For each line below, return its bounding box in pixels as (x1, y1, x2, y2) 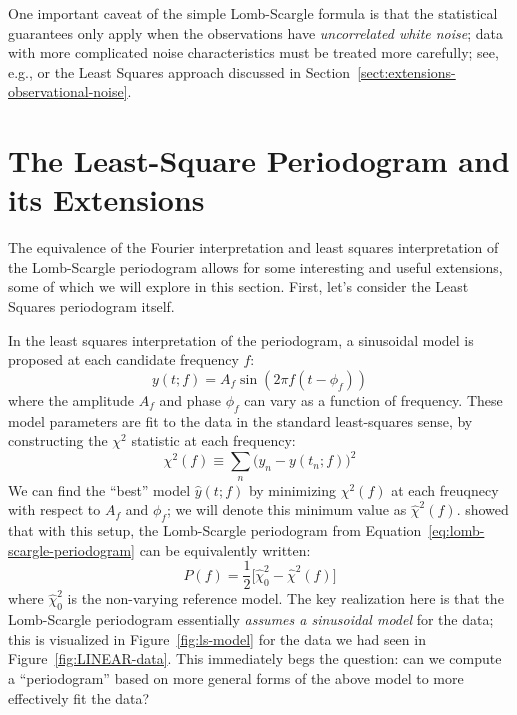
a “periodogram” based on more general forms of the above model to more (8, 667, 464, 688)
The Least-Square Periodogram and (8, 140, 510, 181)
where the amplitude (8, 389, 135, 410)
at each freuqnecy (391, 479, 499, 500)
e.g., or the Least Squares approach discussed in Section (8, 61, 351, 82)
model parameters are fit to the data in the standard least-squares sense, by (8, 410, 473, 431)
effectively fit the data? (8, 687, 150, 708)
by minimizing (248, 479, 337, 500)
